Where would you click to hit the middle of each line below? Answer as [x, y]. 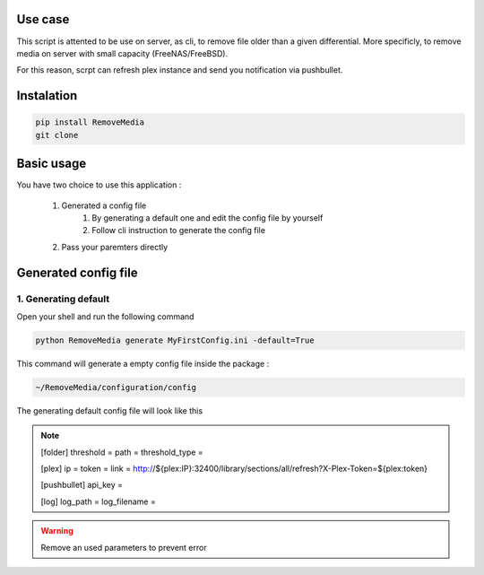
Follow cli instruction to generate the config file [179, 231]
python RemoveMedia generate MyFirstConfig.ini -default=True [175, 340]
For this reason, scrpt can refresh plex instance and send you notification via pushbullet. [180, 70]
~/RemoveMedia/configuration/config [116, 387]
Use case [43, 19]
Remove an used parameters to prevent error [124, 547]
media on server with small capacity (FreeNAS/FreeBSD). [122, 53]
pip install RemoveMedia [90, 122]
